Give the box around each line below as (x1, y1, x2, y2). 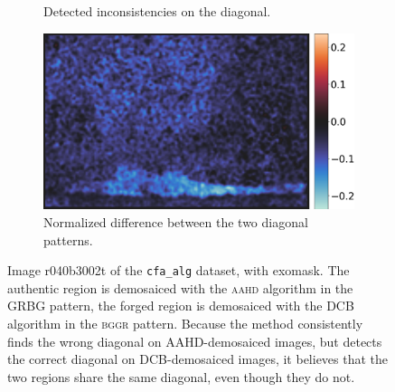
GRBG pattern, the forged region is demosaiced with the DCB (7, 296, 354, 315)
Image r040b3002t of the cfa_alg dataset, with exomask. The (7, 261, 350, 280)
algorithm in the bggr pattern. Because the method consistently (7, 314, 363, 333)
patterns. (43, 230, 93, 249)
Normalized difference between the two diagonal (43, 213, 308, 232)
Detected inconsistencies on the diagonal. (43, 2, 271, 20)
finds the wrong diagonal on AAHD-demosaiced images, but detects (7, 331, 382, 350)
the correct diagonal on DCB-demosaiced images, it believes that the (7, 349, 389, 368)
